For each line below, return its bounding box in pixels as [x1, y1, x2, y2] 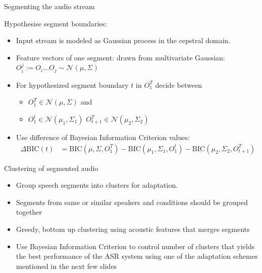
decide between [155, 79, 202, 90]
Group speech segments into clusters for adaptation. [16, 180, 178, 190]
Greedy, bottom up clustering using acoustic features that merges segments [16, 224, 250, 234]
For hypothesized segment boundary [16, 79, 129, 90]
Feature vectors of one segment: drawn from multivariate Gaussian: [16, 52, 225, 62]
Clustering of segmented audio [4, 162, 99, 173]
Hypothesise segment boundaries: [4, 18, 107, 28]
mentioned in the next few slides [16, 260, 117, 271]
